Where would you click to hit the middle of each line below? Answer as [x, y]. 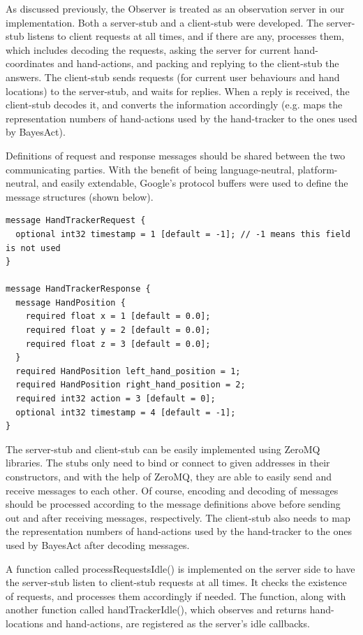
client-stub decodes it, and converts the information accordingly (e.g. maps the [174, 105]
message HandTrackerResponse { [78, 289]
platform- [318, 169]
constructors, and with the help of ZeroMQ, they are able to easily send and [169, 476]
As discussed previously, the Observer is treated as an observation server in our [175, 8]
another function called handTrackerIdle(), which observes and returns [156, 609]
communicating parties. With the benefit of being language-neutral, [150, 169]
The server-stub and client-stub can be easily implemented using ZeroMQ [163, 449]
